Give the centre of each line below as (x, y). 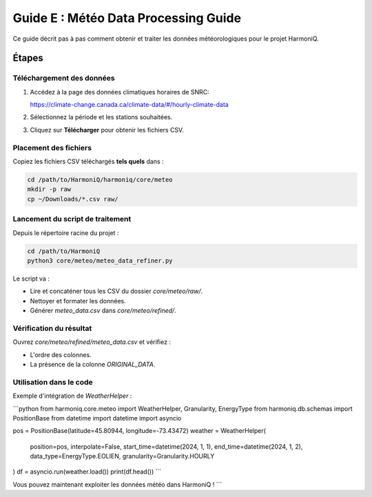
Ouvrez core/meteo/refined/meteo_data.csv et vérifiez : (92, 342)
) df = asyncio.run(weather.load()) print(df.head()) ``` (87, 471)
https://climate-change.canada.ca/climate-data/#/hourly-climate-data (129, 105)
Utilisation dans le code (53, 382)
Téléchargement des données (64, 78)
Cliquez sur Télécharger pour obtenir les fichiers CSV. (107, 130)
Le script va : (31, 278)
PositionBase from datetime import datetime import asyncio (97, 418)
